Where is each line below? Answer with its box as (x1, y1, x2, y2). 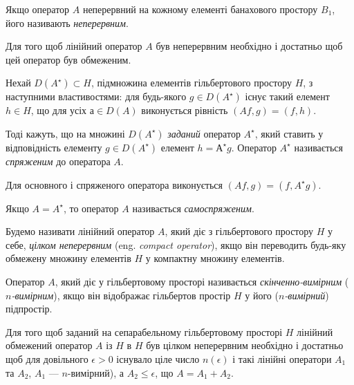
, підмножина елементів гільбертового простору (91, 75, 292, 90)
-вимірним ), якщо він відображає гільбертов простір (11, 288, 231, 302)
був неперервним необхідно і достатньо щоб (156, 39, 343, 53)
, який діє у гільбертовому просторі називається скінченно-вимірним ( (55, 274, 349, 288)
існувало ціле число (116, 351, 200, 366)
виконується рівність (141, 103, 228, 118)
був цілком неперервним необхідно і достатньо (146, 338, 344, 353)
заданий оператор (167, 126, 241, 140)
